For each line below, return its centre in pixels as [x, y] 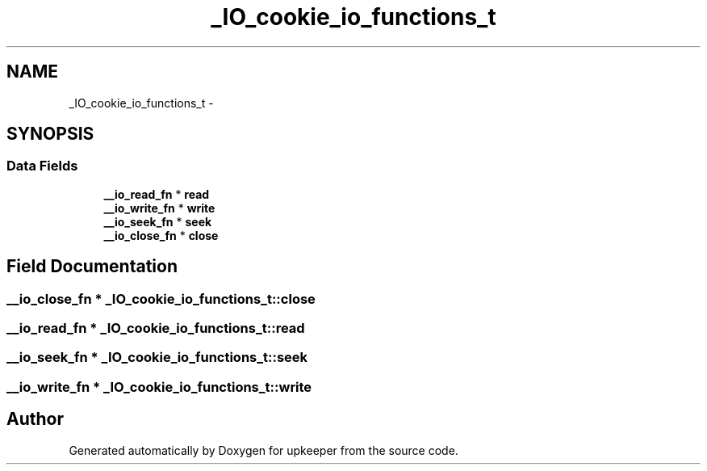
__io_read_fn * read [157, 194]
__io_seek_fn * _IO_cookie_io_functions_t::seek [157, 357]
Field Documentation [92, 267]
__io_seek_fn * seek [158, 221]
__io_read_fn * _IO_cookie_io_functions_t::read [156, 328]
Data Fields [42, 166]
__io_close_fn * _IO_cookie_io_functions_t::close [161, 299]
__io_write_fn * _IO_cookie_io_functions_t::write [159, 387]
